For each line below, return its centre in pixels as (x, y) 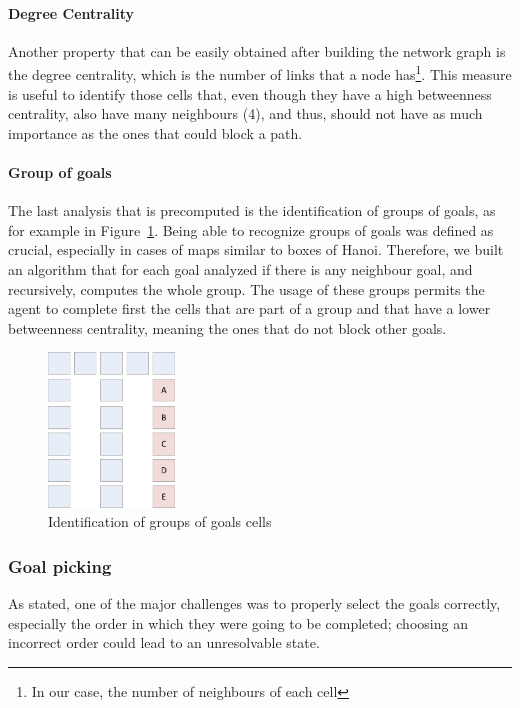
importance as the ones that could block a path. (155, 132)
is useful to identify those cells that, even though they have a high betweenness (250, 93)
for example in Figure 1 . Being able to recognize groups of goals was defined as (251, 229)
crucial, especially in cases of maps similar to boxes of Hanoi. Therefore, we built (256, 249)
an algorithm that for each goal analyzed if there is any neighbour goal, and (240, 269)
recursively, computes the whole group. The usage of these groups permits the (246, 288)
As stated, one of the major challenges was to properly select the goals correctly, (254, 603)
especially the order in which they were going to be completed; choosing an (238, 622)
